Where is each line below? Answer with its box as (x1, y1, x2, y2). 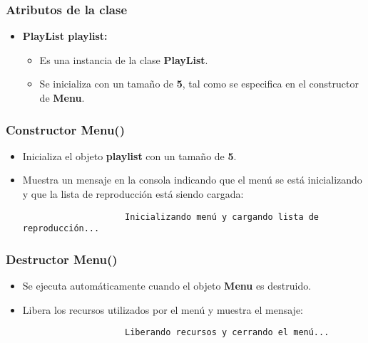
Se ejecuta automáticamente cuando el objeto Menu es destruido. (22, 278, 312, 293)
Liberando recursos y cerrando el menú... (124, 327, 329, 338)
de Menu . (39, 90, 85, 105)
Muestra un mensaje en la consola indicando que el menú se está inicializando (22, 172, 362, 187)
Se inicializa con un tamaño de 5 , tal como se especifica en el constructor (39, 76, 359, 91)
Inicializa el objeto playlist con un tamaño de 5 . (22, 148, 237, 163)
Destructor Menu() (6, 250, 118, 268)
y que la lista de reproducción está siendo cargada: (22, 186, 244, 201)
